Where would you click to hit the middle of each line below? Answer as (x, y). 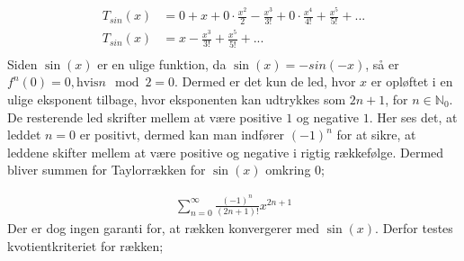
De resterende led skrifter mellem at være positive (145, 117)
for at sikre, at (376, 135)
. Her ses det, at (413, 117)
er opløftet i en (412, 81)
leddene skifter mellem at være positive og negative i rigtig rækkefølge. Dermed (226, 152)
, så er (382, 63)
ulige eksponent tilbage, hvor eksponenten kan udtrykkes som (177, 99)
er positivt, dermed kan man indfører (182, 135)
